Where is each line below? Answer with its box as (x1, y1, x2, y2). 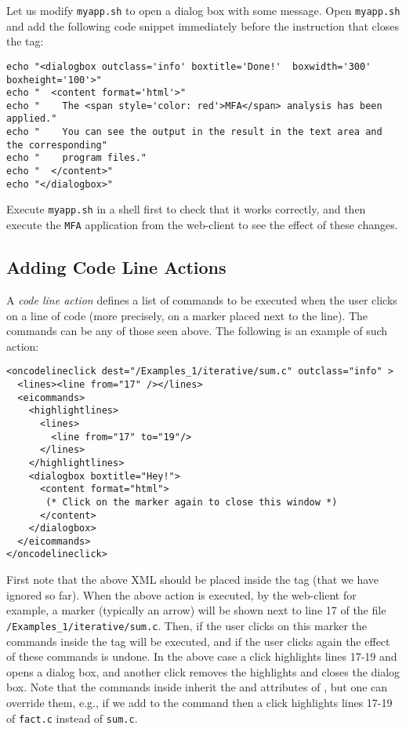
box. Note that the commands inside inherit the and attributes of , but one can (6, 679, 388, 695)
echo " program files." (6, 152, 147, 164)
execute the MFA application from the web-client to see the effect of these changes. (6, 217, 398, 233)
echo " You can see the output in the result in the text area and (6, 126, 382, 138)
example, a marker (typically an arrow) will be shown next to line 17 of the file (6, 602, 386, 618)
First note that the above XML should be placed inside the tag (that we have (6, 571, 379, 588)
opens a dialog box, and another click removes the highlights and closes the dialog (6, 663, 401, 680)
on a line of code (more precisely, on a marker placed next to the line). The (6, 307, 368, 323)
